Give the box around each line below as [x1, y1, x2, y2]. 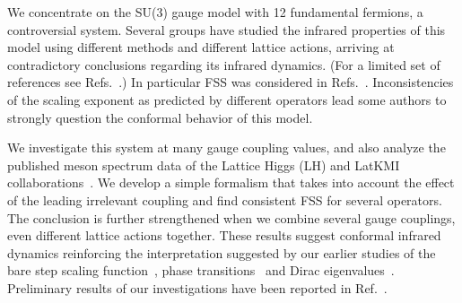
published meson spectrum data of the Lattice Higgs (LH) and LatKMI [7, 155, 400, 174]
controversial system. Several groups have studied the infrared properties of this [7, 20, 446, 39]
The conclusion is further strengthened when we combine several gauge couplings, [7, 208, 456, 227]
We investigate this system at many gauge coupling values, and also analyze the [7, 138, 446, 157]
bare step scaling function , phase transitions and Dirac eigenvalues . [7, 261, 395, 280]
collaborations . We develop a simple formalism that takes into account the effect [7, 173, 455, 192]
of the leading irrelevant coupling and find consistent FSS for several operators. [7, 190, 442, 209]
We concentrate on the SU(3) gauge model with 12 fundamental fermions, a [7, 3, 423, 21]
